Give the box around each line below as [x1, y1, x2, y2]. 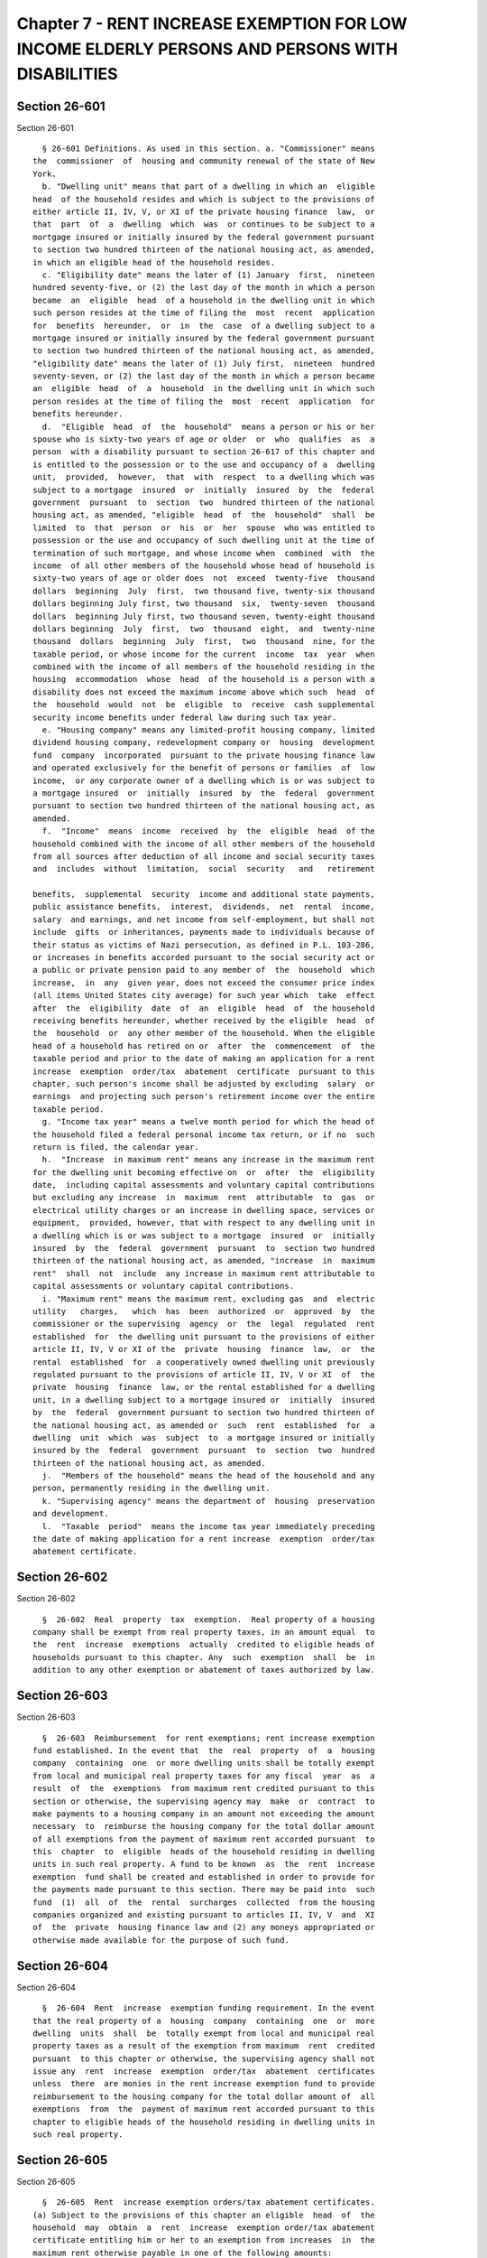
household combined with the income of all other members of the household [32, 838, 375, 849]
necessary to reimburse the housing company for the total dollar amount [32, 1821, 375, 1832]
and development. [32, 1508, 109, 1519]
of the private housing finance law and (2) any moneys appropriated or [32, 1922, 375, 1933]
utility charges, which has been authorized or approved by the [32, 1306, 375, 1316]
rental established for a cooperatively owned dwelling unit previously [32, 1357, 375, 1367]
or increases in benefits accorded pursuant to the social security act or [32, 953, 375, 963]
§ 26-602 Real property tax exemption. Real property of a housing [41, 1614, 375, 1625]
